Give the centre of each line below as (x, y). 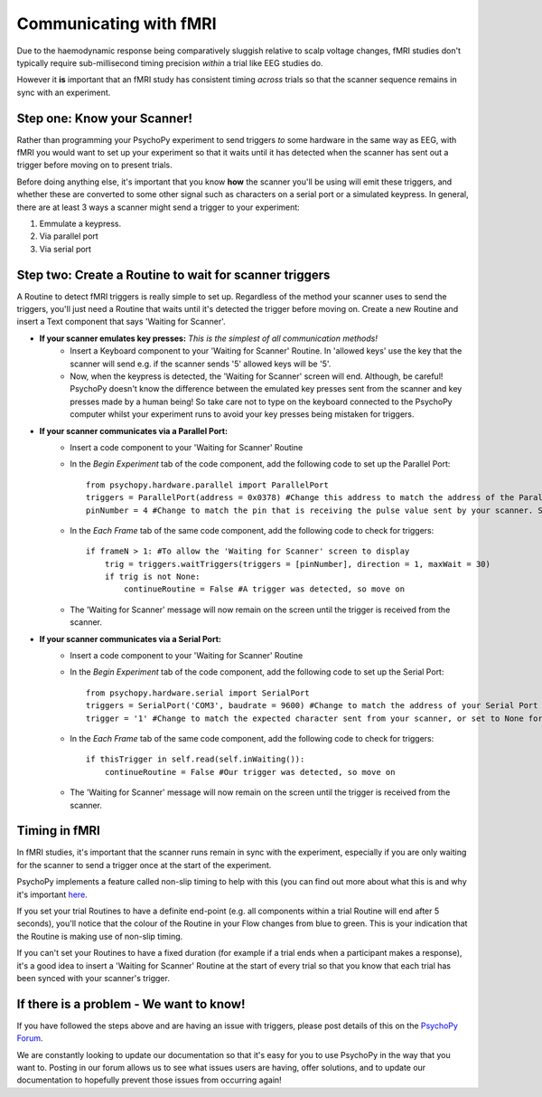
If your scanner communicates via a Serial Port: (130, 638)
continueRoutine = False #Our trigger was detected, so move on (250, 772)
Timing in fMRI (59, 831)
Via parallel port (69, 236)
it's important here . (52, 894)
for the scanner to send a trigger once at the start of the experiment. (144, 865)
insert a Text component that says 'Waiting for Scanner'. (121, 322)
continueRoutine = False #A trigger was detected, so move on (264, 589)
